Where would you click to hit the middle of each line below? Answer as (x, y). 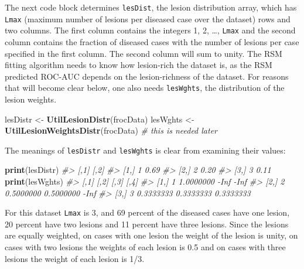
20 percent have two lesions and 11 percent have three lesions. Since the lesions (147, 224)
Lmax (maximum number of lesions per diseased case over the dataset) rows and (148, 18)
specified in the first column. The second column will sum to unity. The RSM (144, 53)
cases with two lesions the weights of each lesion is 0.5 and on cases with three (145, 247)
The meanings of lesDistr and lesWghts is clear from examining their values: (145, 150)
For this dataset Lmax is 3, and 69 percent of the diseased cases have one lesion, (147, 212)
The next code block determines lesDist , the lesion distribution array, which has (151, 7)
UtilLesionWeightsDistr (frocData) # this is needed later (111, 130)
